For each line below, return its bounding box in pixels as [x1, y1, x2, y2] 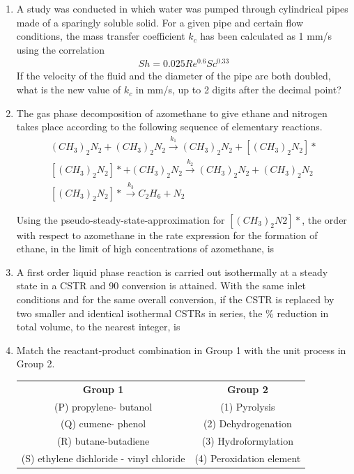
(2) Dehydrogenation [203, 416, 292, 431]
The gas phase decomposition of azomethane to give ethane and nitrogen [16, 105, 328, 120]
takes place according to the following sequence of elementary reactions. [16, 119, 323, 134]
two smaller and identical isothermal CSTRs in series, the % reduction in [16, 305, 329, 320]
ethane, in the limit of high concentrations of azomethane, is [16, 241, 275, 256]
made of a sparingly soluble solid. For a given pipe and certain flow [16, 15, 304, 29]
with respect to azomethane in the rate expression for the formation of [16, 227, 318, 242]
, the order [302, 212, 347, 227]
